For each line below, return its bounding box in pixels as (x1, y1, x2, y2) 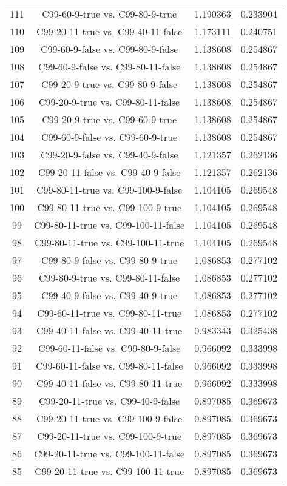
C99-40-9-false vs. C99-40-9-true (41, 288, 178, 302)
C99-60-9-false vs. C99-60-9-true (41, 130, 178, 144)
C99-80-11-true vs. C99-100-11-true (35, 235, 184, 249)
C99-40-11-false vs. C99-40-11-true (36, 323, 183, 337)
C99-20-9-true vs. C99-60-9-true (42, 112, 177, 126)
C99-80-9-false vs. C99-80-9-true (41, 253, 178, 267)
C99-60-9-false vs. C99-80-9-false (40, 42, 178, 56)
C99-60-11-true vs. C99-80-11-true (37, 306, 182, 320)
